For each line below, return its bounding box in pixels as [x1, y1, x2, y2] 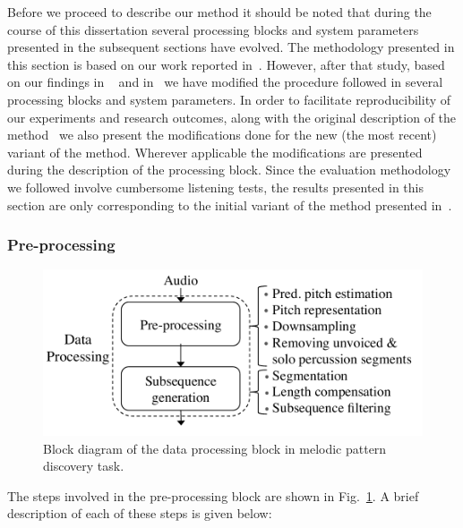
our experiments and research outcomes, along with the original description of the [7, 107, 457, 126]
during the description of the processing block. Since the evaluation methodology [7, 160, 451, 179]
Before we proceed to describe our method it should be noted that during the [7, 3, 432, 21]
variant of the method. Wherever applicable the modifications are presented [7, 142, 423, 161]
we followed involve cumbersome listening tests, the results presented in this [7, 177, 424, 196]
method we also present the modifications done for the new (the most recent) [7, 125, 437, 144]
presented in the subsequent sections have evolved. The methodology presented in [7, 38, 455, 56]
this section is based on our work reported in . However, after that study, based [7, 55, 445, 73]
